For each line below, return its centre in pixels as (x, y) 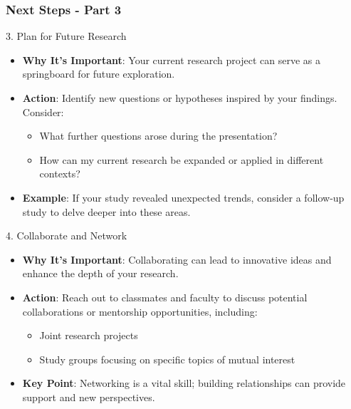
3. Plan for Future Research (66, 36)
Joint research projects (89, 335)
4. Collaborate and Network (67, 235)
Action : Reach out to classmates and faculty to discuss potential (165, 297)
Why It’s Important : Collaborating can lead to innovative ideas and (177, 259)
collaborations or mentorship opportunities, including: (140, 311)
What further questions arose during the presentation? (158, 136)
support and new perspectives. (89, 397)
